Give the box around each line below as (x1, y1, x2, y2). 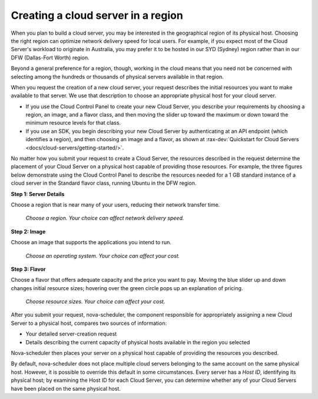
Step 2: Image (11, 228, 46, 235)
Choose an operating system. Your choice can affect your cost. (25, 252, 180, 259)
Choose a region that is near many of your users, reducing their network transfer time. (11, 201, 220, 208)
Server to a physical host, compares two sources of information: (11, 320, 167, 327)
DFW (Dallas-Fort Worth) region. (11, 54, 90, 61)
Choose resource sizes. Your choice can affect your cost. (25, 298, 165, 305)
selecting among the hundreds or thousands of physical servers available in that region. (11, 73, 224, 80)
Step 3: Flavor (11, 265, 46, 272)
